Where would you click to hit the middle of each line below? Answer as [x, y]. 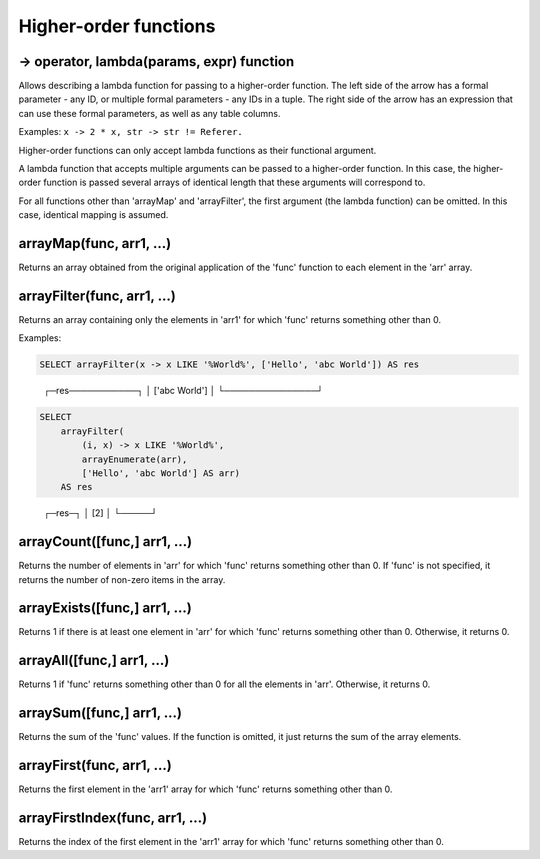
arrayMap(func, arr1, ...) [95, 243]
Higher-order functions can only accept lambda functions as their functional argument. [197, 150]
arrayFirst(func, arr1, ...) [95, 765]
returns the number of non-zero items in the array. [122, 579]
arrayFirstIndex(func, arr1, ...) [113, 818]
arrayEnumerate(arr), [134, 459]
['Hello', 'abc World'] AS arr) [160, 473]
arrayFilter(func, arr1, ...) [97, 295]
